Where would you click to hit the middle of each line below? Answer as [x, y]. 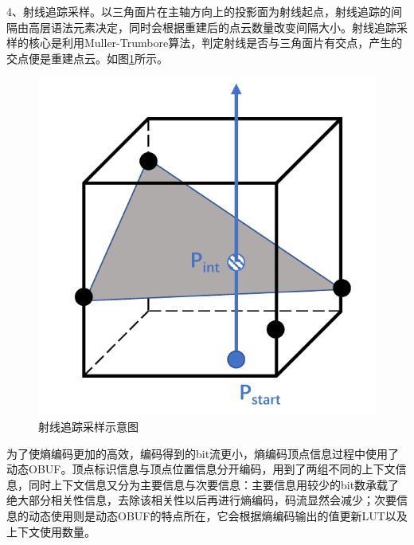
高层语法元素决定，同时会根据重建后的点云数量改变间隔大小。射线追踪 [212, 27]
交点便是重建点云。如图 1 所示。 [87, 58]
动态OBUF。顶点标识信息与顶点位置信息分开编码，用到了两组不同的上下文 [201, 469]
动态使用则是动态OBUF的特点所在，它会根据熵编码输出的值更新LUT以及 [218, 515]
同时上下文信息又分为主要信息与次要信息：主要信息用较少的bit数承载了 [214, 484]
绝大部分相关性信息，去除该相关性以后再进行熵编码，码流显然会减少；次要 [201, 500]
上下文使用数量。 [51, 531]
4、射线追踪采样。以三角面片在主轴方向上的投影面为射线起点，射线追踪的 [199, 11]
